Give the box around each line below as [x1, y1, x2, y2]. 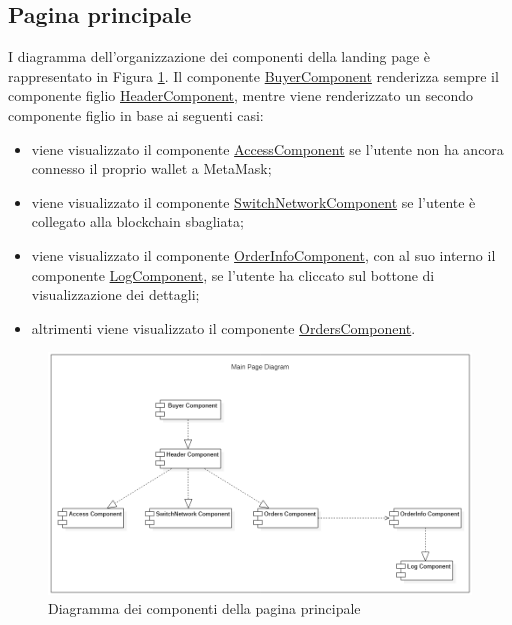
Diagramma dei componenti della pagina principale [48, 598, 361, 619]
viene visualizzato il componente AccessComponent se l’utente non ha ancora [31, 138, 504, 159]
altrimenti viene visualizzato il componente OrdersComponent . [31, 317, 416, 338]
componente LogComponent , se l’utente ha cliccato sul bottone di [31, 264, 435, 285]
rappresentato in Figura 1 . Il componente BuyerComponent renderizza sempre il [8, 65, 499, 86]
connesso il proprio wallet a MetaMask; [31, 158, 272, 179]
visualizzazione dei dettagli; [31, 284, 200, 305]
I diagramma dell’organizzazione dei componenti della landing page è [8, 46, 431, 67]
